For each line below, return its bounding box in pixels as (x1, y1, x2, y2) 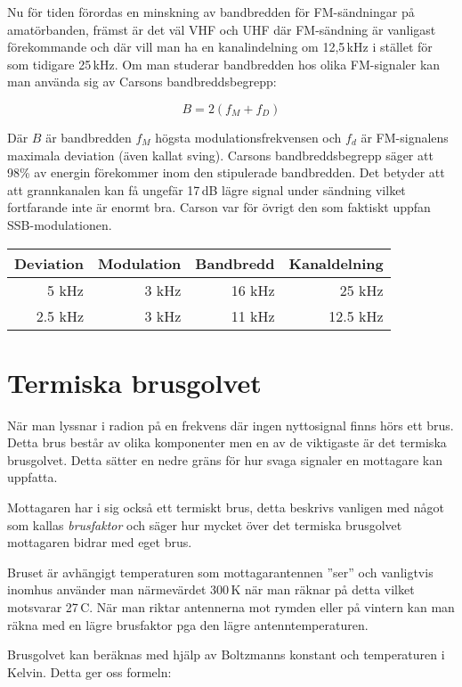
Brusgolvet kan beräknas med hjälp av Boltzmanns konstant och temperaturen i (7, 645, 445, 664)
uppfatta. (7, 468, 58, 487)
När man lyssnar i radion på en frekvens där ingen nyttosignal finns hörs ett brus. (7, 415, 454, 434)
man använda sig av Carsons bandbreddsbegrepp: (7, 72, 277, 91)
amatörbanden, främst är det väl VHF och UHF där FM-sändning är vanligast (7, 20, 436, 38)
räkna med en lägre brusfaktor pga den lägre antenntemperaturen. (7, 615, 369, 634)
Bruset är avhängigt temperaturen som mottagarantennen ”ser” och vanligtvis (7, 562, 434, 581)
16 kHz (231, 279, 275, 300)
